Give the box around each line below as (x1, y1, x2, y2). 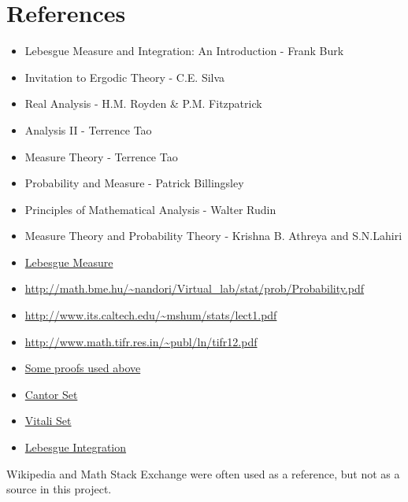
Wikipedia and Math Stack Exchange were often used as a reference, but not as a (6, 465, 400, 482)
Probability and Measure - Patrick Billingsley (24, 175, 244, 191)
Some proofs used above (24, 360, 141, 376)
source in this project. (6, 481, 112, 497)
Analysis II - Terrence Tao (24, 121, 152, 138)
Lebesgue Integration (24, 439, 127, 456)
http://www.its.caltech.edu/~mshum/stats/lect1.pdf (24, 307, 277, 323)
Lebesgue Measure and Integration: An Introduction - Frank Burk (24, 42, 344, 59)
